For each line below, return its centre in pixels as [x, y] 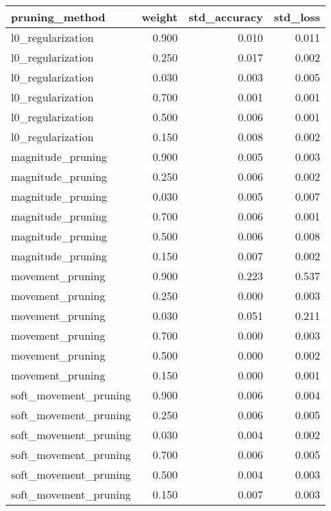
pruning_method [58, 17]
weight [160, 17]
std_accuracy [226, 17]
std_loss [297, 17]
